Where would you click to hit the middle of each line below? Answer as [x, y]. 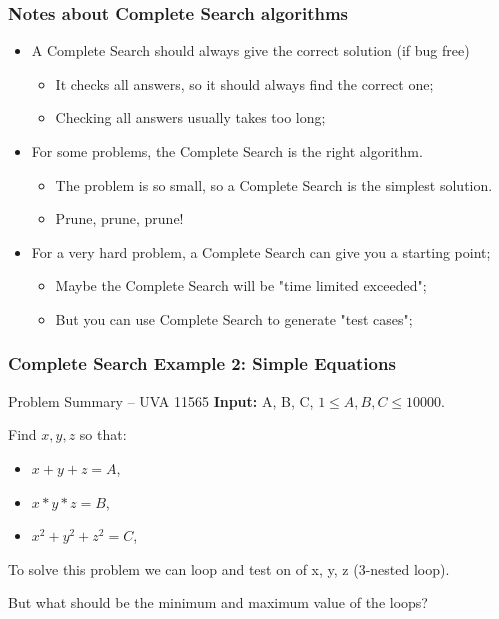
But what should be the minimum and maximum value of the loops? [218, 602]
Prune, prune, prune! [119, 218]
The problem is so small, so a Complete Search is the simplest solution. [274, 184]
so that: [103, 434]
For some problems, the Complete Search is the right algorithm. [227, 151]
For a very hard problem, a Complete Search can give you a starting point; [261, 251]
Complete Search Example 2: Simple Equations [202, 363]
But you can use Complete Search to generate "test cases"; [234, 318]
